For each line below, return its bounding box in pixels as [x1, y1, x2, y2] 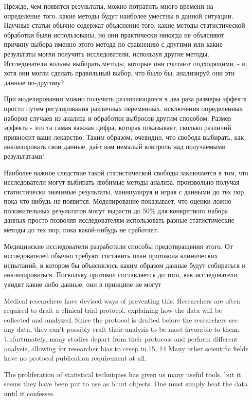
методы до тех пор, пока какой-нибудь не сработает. [4, 225, 159, 235]
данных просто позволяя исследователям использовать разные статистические [4, 215, 234, 225]
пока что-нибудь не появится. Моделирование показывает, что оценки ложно [4, 196, 232, 206]
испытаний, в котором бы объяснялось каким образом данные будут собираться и [4, 260, 246, 270]
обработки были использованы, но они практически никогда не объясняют [4, 29, 224, 39]
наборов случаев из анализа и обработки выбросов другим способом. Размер [4, 113, 232, 123]
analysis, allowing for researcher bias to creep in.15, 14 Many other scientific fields [4, 343, 249, 353]
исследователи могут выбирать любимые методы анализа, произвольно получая [4, 177, 240, 187]
